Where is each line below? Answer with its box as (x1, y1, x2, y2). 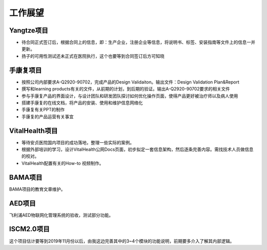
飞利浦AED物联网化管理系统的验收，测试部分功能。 (9, 212, 114, 218)
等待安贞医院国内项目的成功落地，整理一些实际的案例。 (21, 139, 134, 145)
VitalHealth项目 (9, 126, 58, 135)
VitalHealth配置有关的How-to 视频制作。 (21, 160, 104, 166)
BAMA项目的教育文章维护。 (9, 186, 66, 192)
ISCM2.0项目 (9, 225, 50, 233)
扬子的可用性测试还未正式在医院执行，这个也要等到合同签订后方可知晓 (21, 53, 165, 59)
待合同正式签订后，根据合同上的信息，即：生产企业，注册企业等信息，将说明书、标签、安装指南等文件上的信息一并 (21, 40, 256, 45)
